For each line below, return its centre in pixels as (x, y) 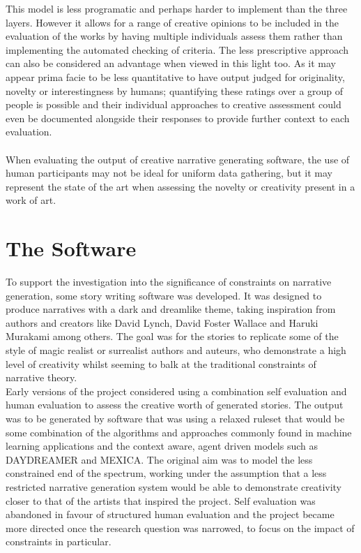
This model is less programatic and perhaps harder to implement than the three (177, 8)
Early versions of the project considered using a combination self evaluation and (176, 391)
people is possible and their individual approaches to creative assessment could (174, 104)
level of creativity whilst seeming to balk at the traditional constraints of (161, 363)
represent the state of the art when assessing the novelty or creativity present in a (180, 186)
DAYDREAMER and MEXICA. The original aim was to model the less (159, 459)
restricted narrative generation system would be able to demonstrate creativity (174, 486)
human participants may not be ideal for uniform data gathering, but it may (169, 173)
